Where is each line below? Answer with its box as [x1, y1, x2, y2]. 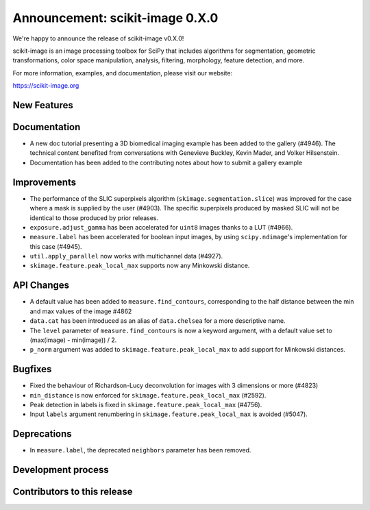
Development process [12, 464, 109, 476]
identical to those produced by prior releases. [29, 213, 159, 222]
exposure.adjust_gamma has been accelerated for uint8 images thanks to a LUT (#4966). [29, 223, 293, 231]
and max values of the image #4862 [29, 307, 132, 315]
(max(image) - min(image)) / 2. [29, 336, 117, 344]
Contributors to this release [12, 486, 133, 498]
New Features [12, 99, 73, 111]
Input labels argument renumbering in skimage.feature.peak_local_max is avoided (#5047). [29, 410, 308, 418]
